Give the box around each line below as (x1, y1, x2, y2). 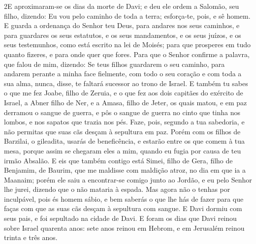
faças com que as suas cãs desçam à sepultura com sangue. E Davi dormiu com (4, 203, 242, 213)
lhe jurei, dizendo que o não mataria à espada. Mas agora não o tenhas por (4, 184, 230, 194)
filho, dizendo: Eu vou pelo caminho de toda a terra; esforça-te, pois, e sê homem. (4, 10, 251, 21)
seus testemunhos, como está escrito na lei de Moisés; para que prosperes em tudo (4, 39, 251, 50)
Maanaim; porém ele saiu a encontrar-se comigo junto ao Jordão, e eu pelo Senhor (4, 174, 252, 184)
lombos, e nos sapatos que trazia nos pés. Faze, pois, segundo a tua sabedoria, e (4, 117, 245, 127)
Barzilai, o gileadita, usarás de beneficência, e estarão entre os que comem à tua (4, 136, 245, 146)
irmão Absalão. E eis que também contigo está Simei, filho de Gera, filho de (4, 155, 233, 165)
